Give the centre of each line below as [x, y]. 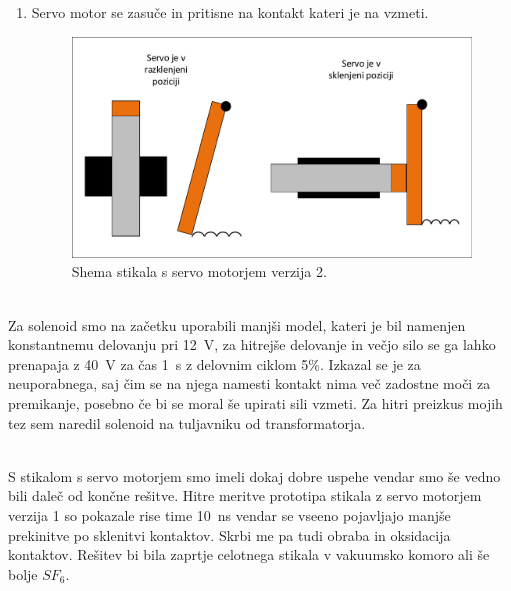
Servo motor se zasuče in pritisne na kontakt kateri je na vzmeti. [230, 12]
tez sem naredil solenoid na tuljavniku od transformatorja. [187, 422]
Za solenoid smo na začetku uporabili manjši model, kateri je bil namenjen [237, 324]
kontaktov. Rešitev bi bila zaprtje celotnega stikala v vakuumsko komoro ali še [249, 554]
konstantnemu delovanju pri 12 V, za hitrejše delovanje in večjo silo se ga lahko [252, 344]
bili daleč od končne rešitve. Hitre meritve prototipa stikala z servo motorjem [245, 495]
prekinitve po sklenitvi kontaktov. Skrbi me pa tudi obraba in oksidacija [229, 534]
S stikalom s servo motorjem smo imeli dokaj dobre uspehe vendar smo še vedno [254, 475]
